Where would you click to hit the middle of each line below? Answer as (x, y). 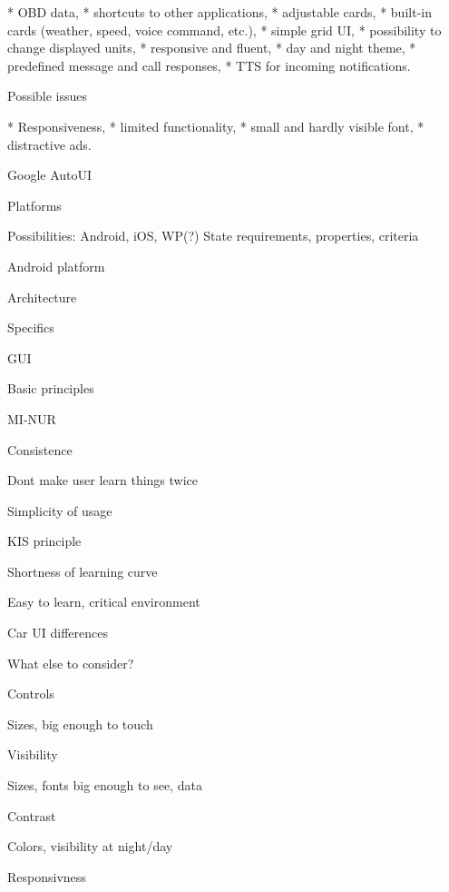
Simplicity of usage (60, 510)
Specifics (31, 327)
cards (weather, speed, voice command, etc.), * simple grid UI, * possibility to (224, 30)
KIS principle (44, 541)
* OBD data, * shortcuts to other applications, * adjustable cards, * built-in (220, 12)
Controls (31, 694)
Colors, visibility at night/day (90, 846)
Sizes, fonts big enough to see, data (105, 785)
